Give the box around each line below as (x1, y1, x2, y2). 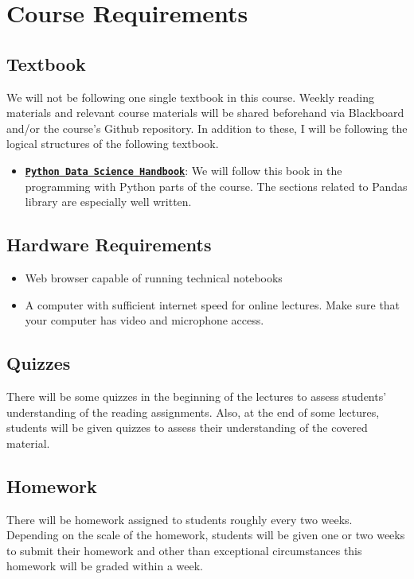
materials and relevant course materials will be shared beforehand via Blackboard (6, 104, 404, 121)
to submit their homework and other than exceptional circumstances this (6, 542, 362, 558)
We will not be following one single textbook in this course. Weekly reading (6, 88, 374, 105)
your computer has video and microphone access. (25, 312, 264, 328)
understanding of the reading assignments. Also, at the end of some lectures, (6, 403, 380, 420)
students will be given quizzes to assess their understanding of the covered (6, 419, 368, 436)
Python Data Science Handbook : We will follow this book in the (25, 161, 342, 178)
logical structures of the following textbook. (6, 135, 219, 152)
